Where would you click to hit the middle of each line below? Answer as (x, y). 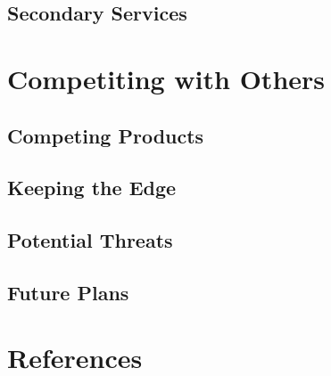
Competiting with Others (166, 78)
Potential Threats (90, 240)
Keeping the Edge (92, 188)
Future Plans (68, 292)
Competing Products (106, 135)
